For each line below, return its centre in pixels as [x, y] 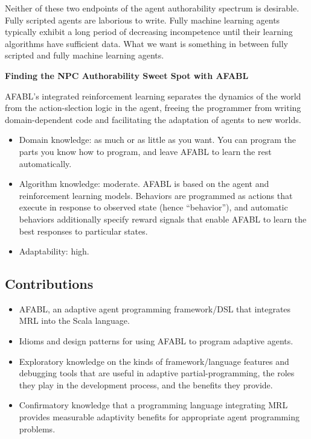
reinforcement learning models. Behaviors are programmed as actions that [156, 195]
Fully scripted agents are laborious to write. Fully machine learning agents [143, 20]
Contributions [49, 284]
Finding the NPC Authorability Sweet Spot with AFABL [127, 75]
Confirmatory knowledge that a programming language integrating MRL [153, 405]
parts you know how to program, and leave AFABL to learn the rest [145, 151]
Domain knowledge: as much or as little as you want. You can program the [158, 140]
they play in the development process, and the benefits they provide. [146, 384]
